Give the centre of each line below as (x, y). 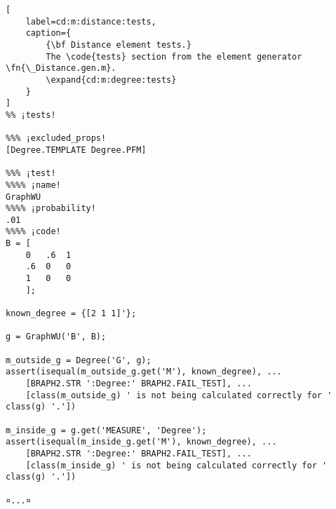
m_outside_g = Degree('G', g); (79, 360)
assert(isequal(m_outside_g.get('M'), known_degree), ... (144, 372)
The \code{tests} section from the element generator (174, 56)
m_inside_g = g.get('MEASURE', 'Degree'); (106, 430)
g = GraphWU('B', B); (56, 337)
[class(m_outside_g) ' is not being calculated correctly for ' (179, 395)
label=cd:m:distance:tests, (91, 21)
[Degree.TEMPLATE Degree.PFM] (76, 150)
